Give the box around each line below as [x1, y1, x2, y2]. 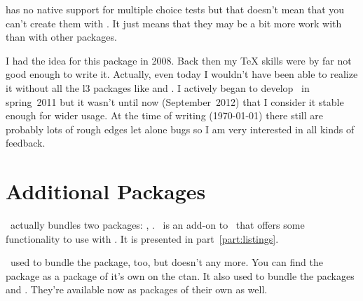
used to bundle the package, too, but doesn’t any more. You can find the [10, 255, 323, 269]
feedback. [6, 135, 46, 150]
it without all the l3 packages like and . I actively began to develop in [6, 80, 310, 95]
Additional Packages [6, 177, 206, 206]
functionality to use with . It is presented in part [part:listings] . [6, 231, 279, 246]
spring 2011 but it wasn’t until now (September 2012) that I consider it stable [6, 94, 344, 109]
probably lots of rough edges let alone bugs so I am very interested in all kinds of [6, 121, 355, 136]
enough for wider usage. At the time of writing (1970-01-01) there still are [6, 108, 323, 123]
